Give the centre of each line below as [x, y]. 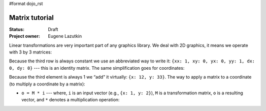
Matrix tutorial [32, 17]
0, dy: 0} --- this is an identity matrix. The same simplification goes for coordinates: [97, 68]
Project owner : [25, 36]
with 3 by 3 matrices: [31, 52]
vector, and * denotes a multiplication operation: [71, 100]
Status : [17, 29]
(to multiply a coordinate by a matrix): [47, 84]
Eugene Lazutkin [65, 36]
